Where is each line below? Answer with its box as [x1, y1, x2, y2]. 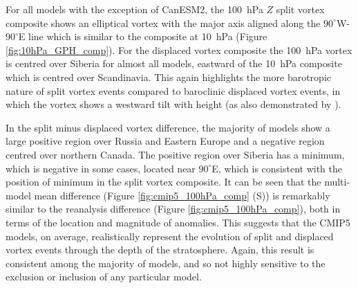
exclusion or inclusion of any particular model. [6, 269, 202, 284]
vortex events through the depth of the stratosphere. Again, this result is [6, 242, 314, 257]
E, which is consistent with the [211, 161, 342, 175]
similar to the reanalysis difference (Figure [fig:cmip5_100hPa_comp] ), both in [6, 201, 341, 216]
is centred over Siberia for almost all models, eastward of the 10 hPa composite [6, 56, 342, 71]
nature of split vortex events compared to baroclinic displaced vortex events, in [6, 83, 341, 98]
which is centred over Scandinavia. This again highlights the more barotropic [6, 69, 332, 84]
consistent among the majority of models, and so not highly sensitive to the [6, 255, 326, 270]
